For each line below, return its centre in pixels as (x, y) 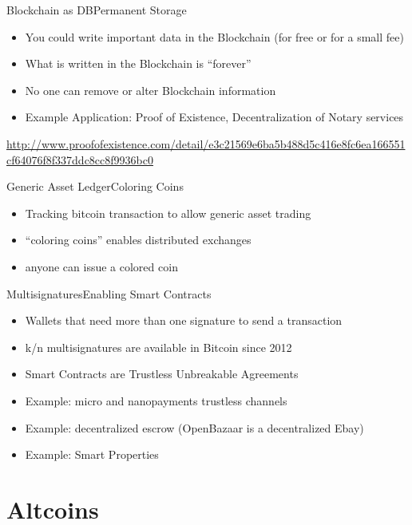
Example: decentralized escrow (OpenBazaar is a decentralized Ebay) (194, 427)
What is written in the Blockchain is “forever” (138, 63)
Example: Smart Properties (92, 454)
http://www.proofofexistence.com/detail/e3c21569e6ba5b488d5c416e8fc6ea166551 (206, 143)
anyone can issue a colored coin (101, 266)
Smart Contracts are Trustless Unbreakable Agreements (162, 374)
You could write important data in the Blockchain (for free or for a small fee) (214, 36)
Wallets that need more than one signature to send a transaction (184, 320)
